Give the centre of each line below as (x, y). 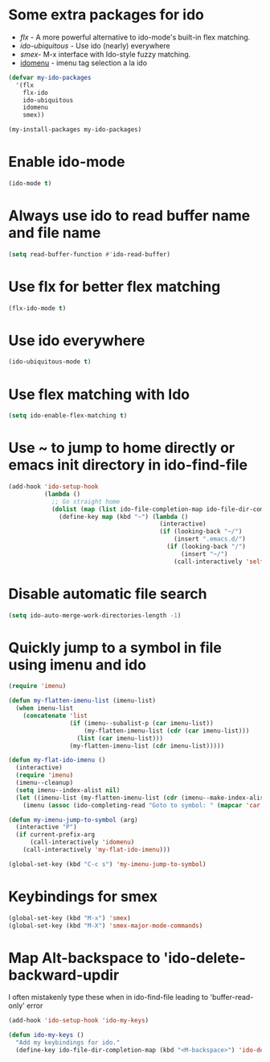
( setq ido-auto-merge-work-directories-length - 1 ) (95, 615)
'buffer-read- (232, 998)
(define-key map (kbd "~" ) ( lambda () (124, 516)
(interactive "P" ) (47, 828)
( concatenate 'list (55, 716)
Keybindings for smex (83, 897)
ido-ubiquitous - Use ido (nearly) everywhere (95, 45)
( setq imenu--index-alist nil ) (68, 790)
